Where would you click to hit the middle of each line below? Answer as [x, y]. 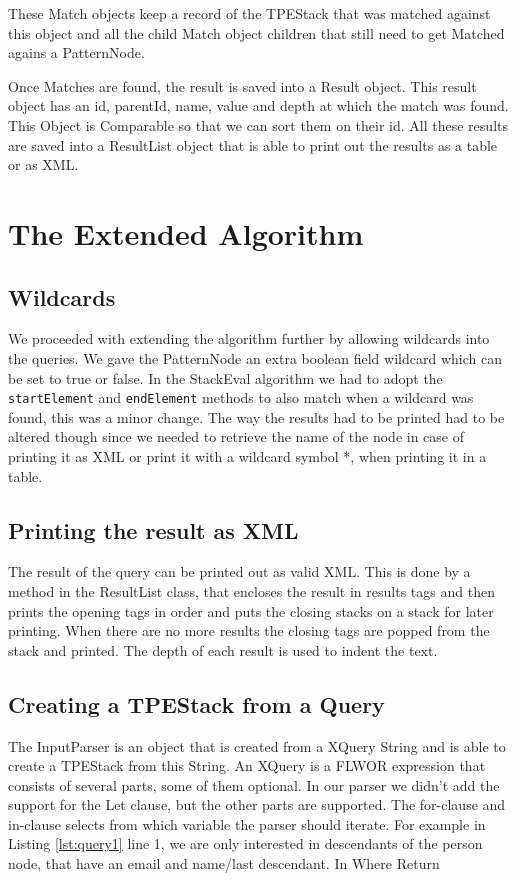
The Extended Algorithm [186, 232]
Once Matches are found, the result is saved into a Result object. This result [242, 85]
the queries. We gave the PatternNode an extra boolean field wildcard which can [255, 357]
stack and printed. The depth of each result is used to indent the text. [223, 649]
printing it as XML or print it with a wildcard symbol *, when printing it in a [247, 455]
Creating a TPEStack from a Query [196, 703]
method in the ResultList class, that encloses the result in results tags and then [251, 590]
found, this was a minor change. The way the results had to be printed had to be [256, 416]
